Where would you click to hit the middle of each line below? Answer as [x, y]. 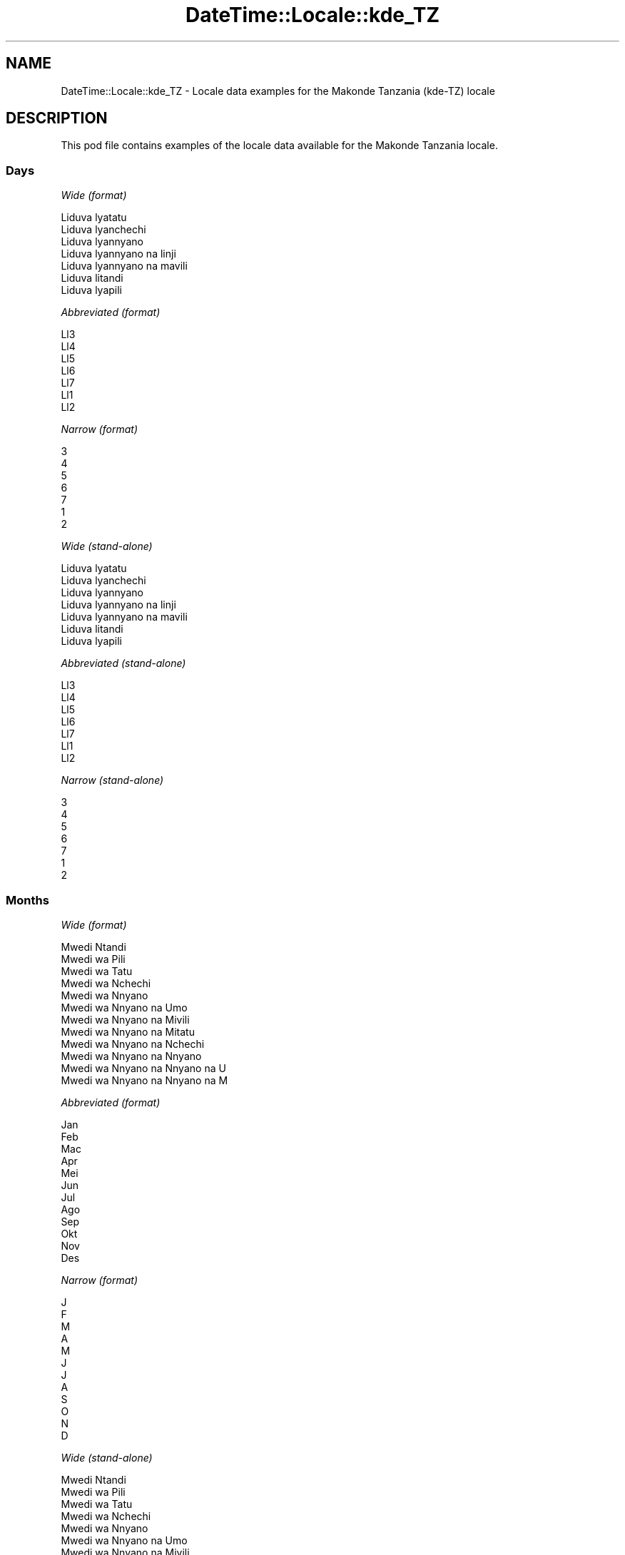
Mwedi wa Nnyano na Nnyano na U [143, 1068]
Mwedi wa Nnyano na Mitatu [128, 1031]
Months [27, 900]
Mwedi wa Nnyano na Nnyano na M [144, 1080]
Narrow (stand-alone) [112, 780]
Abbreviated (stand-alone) [123, 663]
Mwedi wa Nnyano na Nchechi [133, 1044]
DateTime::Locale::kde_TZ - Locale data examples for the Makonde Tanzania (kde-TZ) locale [278, 91]
